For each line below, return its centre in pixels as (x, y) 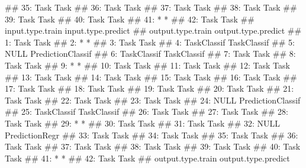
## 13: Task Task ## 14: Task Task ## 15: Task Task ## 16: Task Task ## (151, 77)
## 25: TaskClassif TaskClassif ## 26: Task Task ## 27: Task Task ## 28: (147, 112)
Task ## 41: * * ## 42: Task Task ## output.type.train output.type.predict (147, 158)
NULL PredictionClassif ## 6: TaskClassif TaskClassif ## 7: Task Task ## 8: (150, 54)
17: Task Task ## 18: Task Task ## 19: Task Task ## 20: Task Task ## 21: (149, 88)
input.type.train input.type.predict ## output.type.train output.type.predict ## (153, 30)
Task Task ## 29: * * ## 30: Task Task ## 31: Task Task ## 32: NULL (143, 123)
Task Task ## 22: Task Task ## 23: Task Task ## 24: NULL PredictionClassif (153, 100)
